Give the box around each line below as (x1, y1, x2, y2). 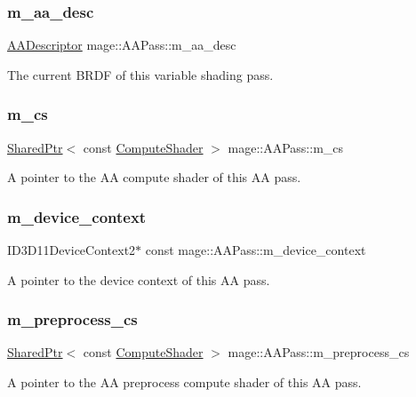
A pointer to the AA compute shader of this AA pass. (7, 168, 301, 187)
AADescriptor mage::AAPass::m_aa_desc (7, 36, 236, 54)
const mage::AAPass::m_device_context (145, 241, 366, 259)
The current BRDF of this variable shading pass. (7, 65, 274, 83)
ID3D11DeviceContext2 (7, 241, 136, 259)
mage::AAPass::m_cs (228, 138, 344, 156)
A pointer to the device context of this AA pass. (7, 270, 270, 289)
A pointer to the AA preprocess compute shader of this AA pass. (7, 373, 362, 392)
